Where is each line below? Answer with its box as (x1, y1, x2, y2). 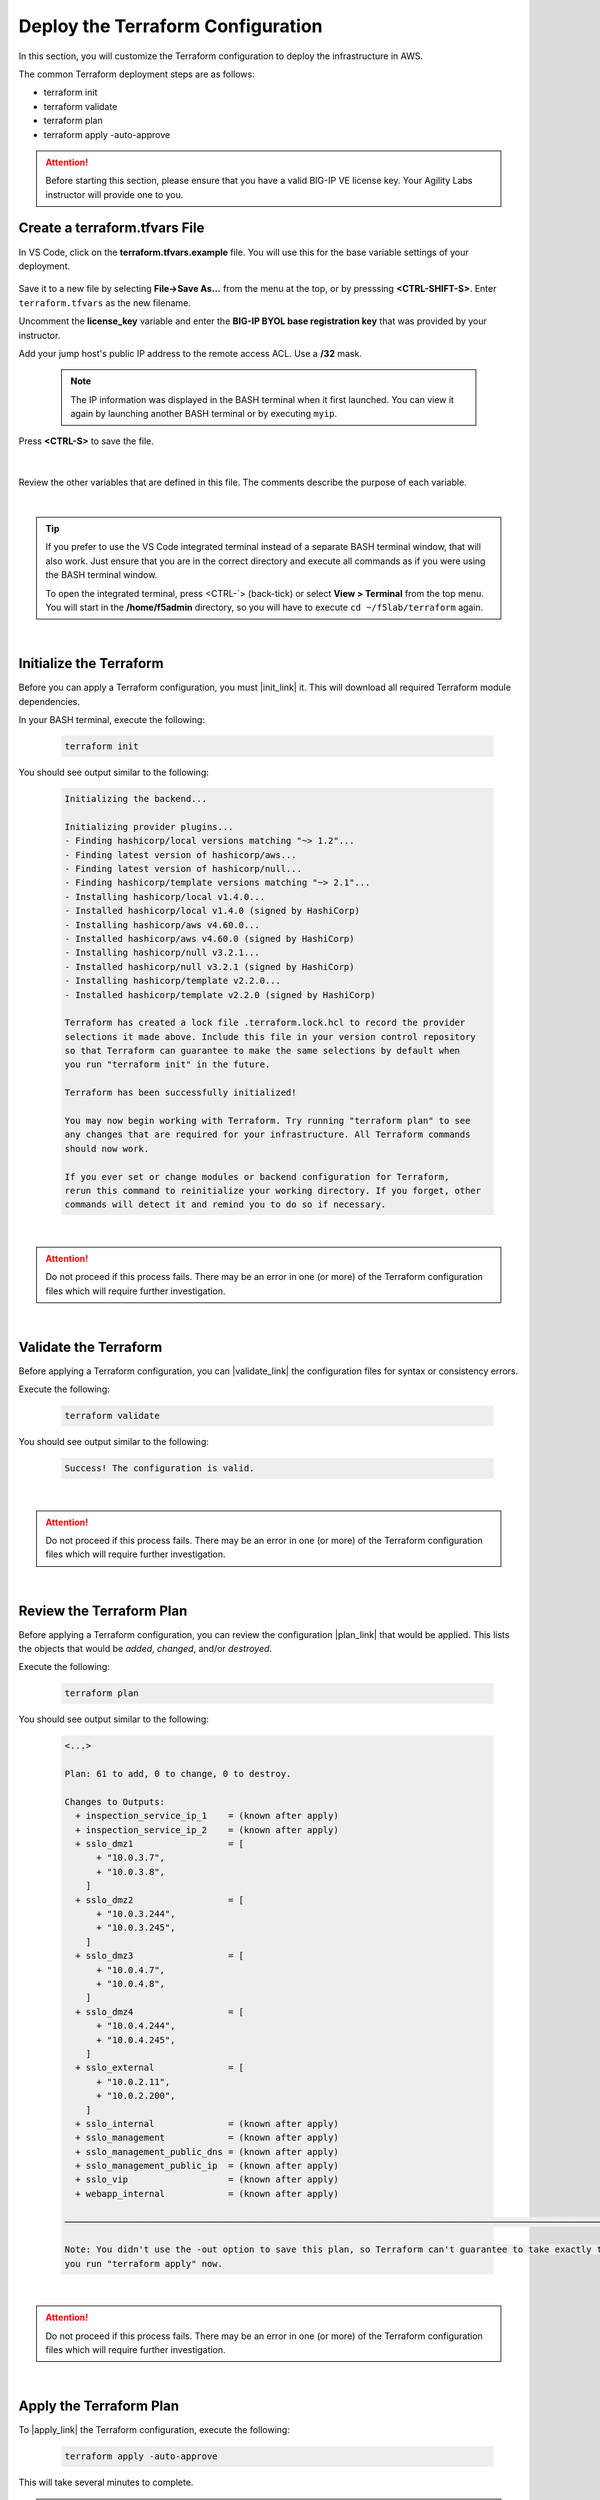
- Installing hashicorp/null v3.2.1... (64, 947, 260, 959)
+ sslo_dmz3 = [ (75, 1950, 245, 1962)
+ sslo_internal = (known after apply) (75, 2118, 339, 2129)
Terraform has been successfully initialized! (64, 1087, 297, 1099)
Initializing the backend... (64, 793, 208, 805)
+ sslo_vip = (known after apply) (75, 2174, 339, 2185)
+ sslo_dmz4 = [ (75, 2006, 245, 2017)
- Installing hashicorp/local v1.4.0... (64, 891, 265, 902)
